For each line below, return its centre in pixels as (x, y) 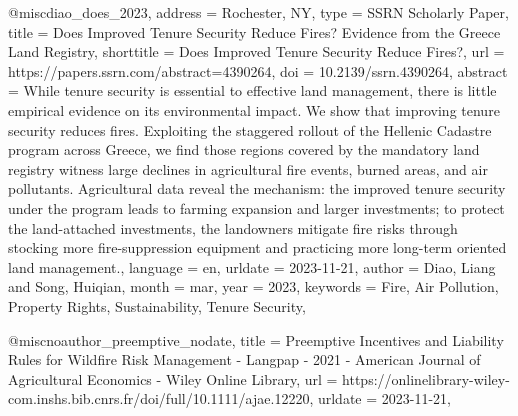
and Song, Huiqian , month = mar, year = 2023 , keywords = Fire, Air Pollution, (253, 286)
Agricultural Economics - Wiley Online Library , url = (173, 378)
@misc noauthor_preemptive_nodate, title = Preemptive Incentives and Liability (256, 339)
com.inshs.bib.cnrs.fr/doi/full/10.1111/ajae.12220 (159, 398)
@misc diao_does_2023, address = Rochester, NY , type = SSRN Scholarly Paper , (258, 12)
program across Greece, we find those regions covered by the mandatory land (244, 149)
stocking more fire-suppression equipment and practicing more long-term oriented (257, 247)
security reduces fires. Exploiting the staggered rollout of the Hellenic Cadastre (250, 129)
